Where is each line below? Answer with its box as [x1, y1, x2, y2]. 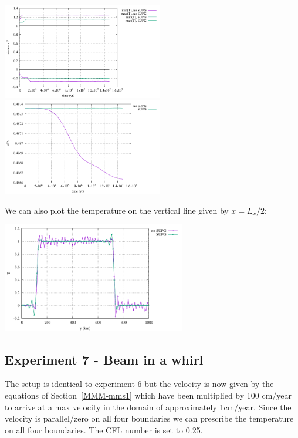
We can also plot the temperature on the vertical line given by [5, 204, 229, 216]
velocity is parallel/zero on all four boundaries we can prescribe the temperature [5, 412, 294, 424]
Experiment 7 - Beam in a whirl [5, 350, 204, 368]
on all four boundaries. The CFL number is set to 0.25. [5, 423, 203, 436]
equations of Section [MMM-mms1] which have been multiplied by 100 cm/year [5, 389, 292, 402]
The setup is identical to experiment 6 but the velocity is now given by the [5, 378, 274, 390]
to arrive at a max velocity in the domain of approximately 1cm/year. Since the [5, 400, 292, 413]
